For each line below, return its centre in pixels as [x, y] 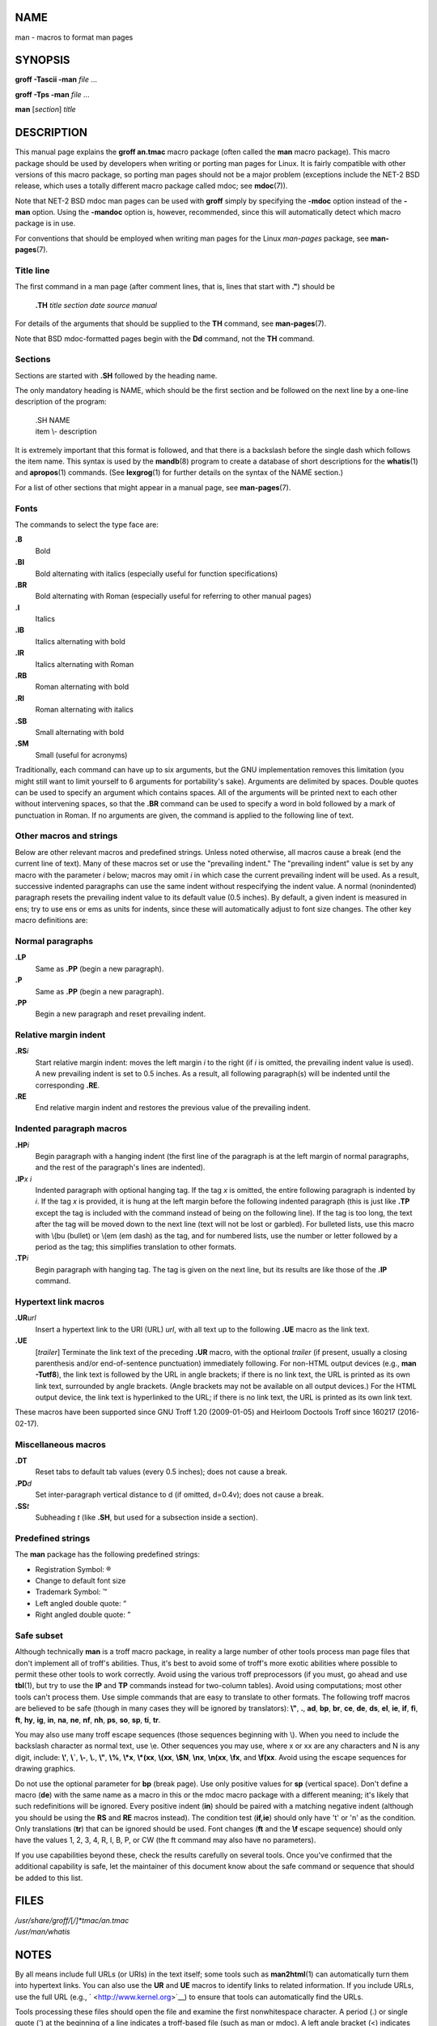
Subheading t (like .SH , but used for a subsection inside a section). [146, 1517]
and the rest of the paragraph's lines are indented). [120, 1168]
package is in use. [45, 224]
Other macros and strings [66, 836]
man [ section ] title [45, 109]
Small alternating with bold [80, 732]
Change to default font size [81, 1580]
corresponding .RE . [68, 1085]
